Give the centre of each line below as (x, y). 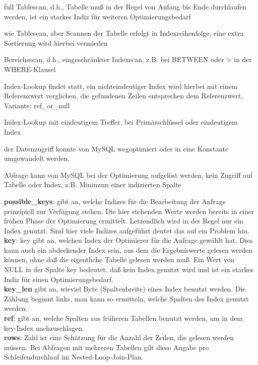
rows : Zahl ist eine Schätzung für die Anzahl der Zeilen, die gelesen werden (119, 337)
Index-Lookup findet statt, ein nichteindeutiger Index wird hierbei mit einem (121, 86)
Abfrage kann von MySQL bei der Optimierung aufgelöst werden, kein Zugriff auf (128, 175)
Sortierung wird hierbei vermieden (56, 42)
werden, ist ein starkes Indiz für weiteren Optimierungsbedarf (97, 16)
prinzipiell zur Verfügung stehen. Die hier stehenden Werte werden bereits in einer (129, 211)
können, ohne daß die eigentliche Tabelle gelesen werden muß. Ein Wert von (119, 259)
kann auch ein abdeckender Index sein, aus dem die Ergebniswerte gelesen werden (128, 250)
